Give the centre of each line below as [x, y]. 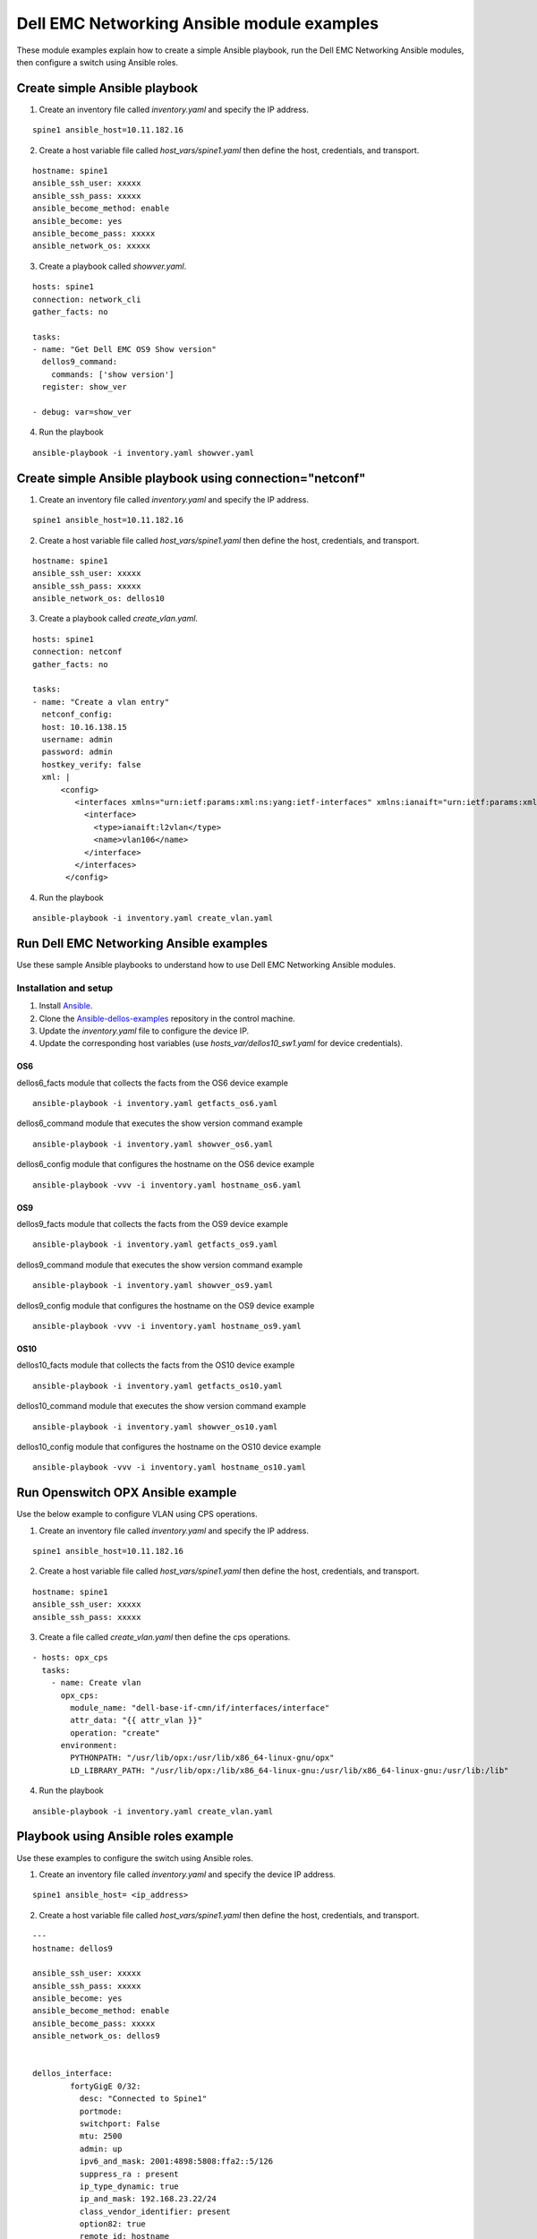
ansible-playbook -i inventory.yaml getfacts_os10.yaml [158, 1385]
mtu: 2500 [101, 2136]
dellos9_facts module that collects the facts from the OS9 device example [152, 1224]
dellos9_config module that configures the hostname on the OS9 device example [166, 1305]
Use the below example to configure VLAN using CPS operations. [137, 1514]
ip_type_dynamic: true [129, 2186]
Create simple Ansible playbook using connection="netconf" [191, 478]
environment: [89, 1746]
